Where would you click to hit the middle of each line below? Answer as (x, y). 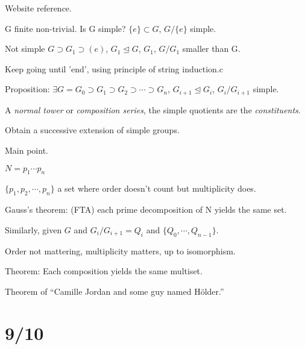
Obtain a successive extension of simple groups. (92, 130)
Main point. (27, 150)
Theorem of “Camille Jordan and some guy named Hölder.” (115, 291)
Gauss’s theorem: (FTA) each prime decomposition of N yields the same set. (146, 209)
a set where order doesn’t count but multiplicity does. (157, 188)
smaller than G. (211, 49)
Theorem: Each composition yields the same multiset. (104, 271)
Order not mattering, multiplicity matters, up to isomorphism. (120, 250)
